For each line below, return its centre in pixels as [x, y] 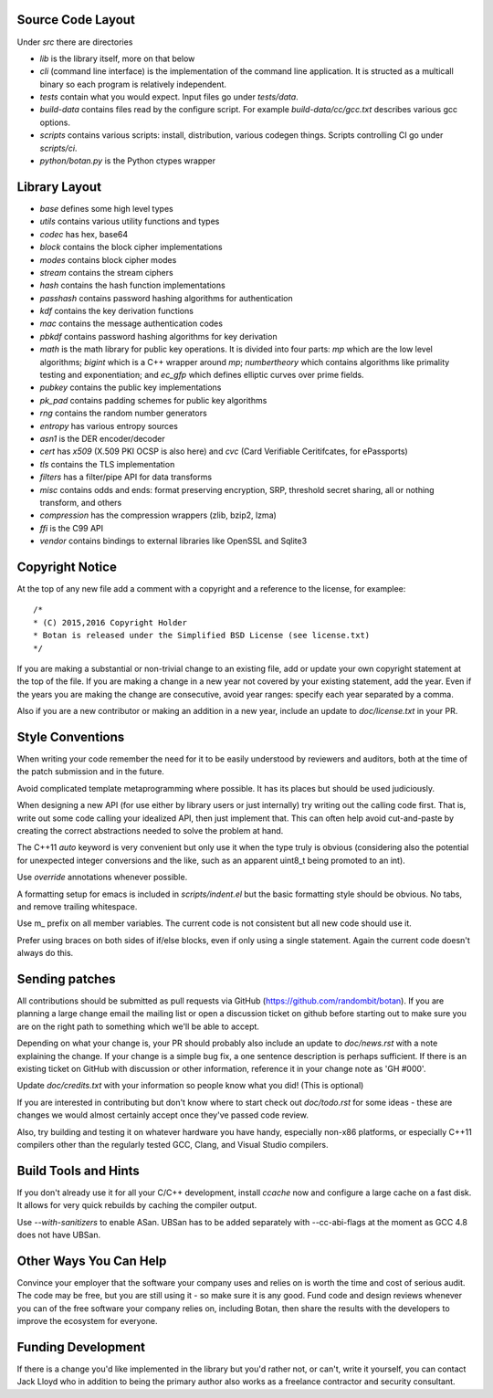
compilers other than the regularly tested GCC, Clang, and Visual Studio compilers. [173, 1144]
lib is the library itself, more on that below [117, 58]
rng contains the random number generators [123, 413]
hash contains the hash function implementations [132, 285]
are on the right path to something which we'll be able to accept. [138, 1026]
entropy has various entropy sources [109, 426]
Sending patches [66, 978]
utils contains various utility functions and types [130, 221]
